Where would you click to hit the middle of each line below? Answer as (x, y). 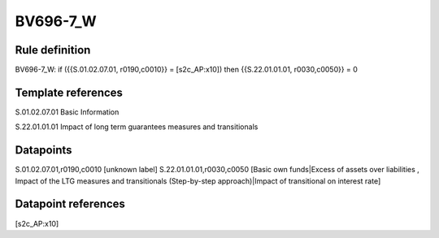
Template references (69, 92)
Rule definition (53, 50)
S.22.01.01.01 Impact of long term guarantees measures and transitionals (137, 127)
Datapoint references (70, 204)
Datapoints (43, 150)
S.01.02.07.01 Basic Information (67, 112)
